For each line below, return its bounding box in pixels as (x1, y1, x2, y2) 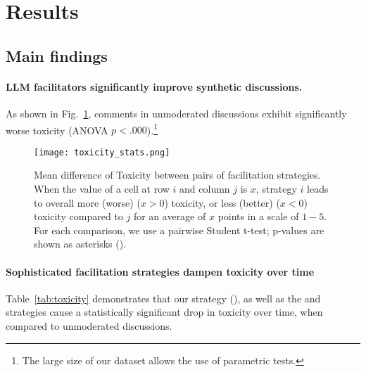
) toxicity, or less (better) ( (164, 195, 280, 210)
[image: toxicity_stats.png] (34, 147, 170, 158)
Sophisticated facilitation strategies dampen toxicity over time (6, 264, 315, 278)
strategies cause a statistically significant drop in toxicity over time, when (6, 304, 323, 319)
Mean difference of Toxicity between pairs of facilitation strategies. (34, 167, 321, 182)
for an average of (133, 209, 206, 224)
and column (179, 181, 230, 196)
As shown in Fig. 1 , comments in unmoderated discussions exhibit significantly (6, 105, 347, 120)
